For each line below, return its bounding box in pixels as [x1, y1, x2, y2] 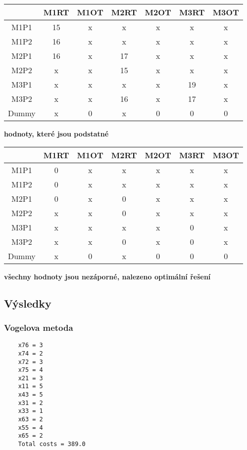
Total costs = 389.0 [18, 441, 86, 448]
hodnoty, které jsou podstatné [4, 129, 109, 138]
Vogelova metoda [4, 321, 73, 333]
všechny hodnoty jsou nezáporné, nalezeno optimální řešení [4, 271, 211, 281]
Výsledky [4, 295, 51, 311]
